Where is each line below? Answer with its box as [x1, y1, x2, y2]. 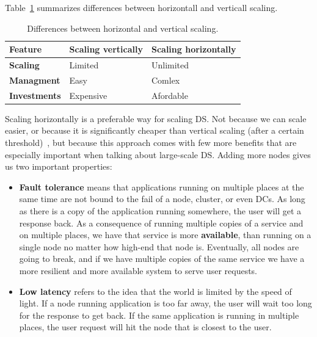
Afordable [151, 89, 188, 101]
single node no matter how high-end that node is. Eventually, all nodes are [19, 240, 299, 253]
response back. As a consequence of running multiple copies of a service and [19, 216, 304, 229]
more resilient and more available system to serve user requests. [19, 264, 257, 277]
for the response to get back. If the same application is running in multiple [19, 308, 299, 321]
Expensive [69, 89, 107, 101]
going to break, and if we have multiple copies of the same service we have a [19, 252, 305, 265]
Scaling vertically [69, 43, 143, 56]
